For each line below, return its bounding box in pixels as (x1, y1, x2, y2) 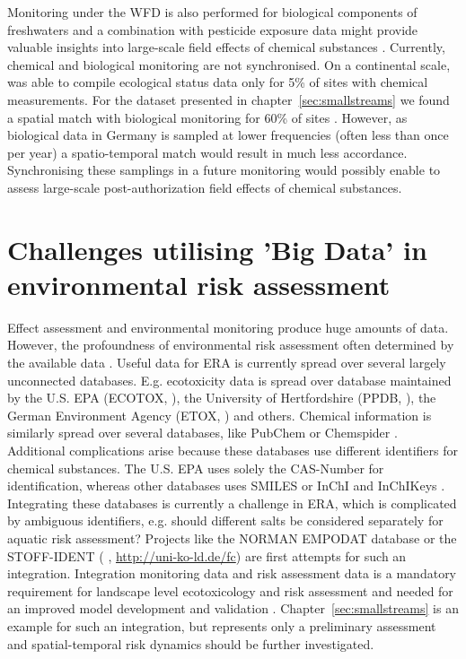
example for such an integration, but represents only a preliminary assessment (7, 616, 436, 635)
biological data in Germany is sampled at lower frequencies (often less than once (7, 126, 449, 144)
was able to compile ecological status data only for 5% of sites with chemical (7, 73, 428, 91)
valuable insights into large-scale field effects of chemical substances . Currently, (7, 38, 445, 56)
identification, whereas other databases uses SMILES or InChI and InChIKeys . (7, 476, 445, 495)
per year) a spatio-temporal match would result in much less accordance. (7, 143, 408, 161)
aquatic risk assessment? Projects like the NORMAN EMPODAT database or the (7, 528, 457, 547)
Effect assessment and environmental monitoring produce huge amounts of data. (7, 317, 449, 336)
